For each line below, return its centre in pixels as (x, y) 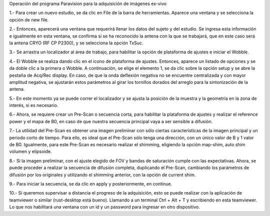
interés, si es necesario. (34, 105)
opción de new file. (29, 19)
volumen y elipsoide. (30, 152)
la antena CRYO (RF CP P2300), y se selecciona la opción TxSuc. (76, 43)
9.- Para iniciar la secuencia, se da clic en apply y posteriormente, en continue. (91, 184)
